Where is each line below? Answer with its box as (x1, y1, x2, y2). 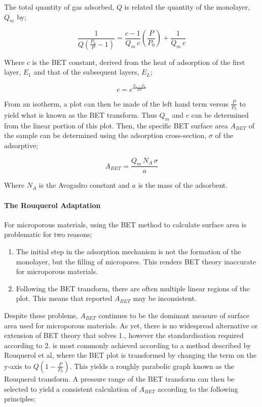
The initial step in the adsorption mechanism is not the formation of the (16, 246, 241, 257)
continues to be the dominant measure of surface (98, 310, 249, 321)
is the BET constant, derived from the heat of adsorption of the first (32, 56, 245, 67)
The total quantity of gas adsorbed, (4, 2, 115, 12)
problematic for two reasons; (4, 229, 92, 240)
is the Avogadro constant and (39, 180, 130, 190)
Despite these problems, (4, 310, 78, 321)
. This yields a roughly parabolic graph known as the (69, 360, 234, 371)
